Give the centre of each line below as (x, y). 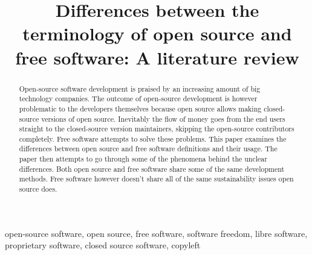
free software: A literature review (157, 57)
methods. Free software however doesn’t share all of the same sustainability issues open (156, 179)
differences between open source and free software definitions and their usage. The (148, 149)
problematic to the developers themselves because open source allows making (140, 108)
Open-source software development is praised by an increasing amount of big (140, 88)
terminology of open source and (157, 33)
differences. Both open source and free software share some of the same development (152, 168)
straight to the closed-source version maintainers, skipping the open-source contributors (157, 129)
